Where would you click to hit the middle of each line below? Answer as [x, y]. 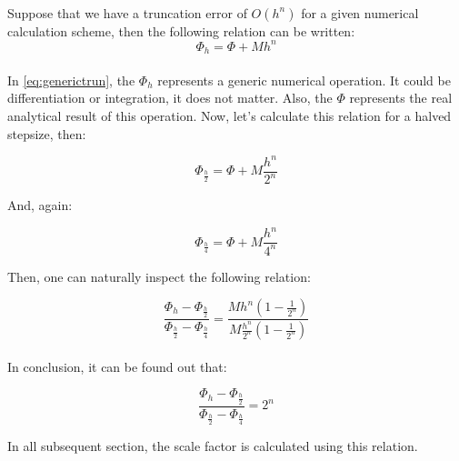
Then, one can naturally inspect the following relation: [159, 276]
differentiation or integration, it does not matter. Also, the [170, 98]
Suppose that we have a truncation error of [127, 12]
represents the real [401, 98]
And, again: [40, 205]
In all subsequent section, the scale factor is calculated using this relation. [213, 446]
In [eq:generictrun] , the [71, 80]
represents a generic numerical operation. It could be [304, 80]
